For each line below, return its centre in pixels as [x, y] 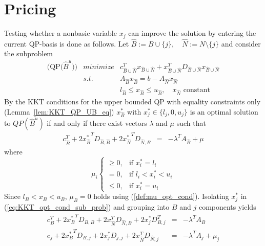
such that [191, 123]
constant [197, 90]
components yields [227, 207]
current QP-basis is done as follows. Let [67, 43]
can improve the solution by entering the [192, 33]
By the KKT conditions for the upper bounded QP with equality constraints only [132, 102]
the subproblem [29, 53]
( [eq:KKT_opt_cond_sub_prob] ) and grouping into [87, 207]
